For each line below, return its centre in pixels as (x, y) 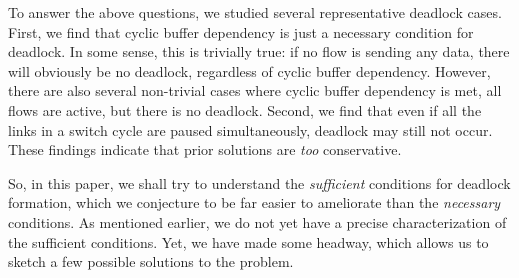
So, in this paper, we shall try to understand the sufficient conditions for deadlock (259, 182)
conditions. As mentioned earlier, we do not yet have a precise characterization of (257, 221)
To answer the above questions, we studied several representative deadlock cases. (255, 12)
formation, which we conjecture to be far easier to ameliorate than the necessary (254, 202)
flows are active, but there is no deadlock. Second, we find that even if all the (245, 109)
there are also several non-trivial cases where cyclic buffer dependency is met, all (255, 90)
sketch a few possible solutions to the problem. (151, 261)
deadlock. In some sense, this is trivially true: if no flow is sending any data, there (259, 51)
